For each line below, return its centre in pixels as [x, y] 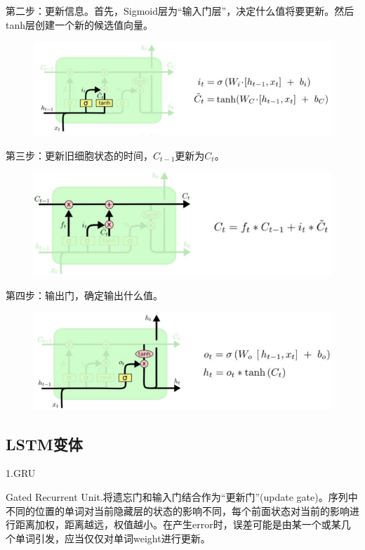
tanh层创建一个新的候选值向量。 [80, 24]
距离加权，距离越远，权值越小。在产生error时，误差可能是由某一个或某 [178, 524]
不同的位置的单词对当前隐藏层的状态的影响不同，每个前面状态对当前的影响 [178, 510]
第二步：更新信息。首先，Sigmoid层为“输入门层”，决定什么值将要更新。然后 [180, 11]
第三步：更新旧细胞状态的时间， [79, 155]
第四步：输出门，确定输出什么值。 [84, 295]
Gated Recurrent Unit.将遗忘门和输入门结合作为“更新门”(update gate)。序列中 [182, 496]
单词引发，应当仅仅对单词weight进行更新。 [113, 538]
